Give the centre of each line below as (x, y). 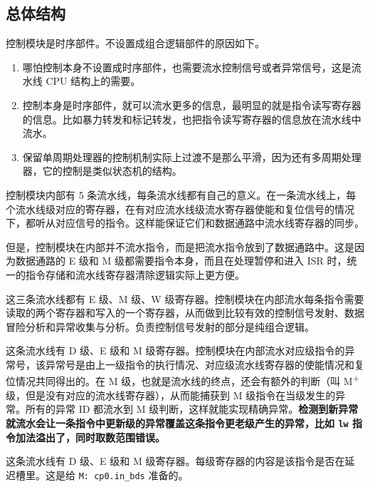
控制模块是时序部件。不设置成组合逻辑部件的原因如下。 (135, 43)
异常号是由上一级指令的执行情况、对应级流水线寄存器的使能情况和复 (205, 364)
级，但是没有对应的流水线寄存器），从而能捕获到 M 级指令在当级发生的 (171, 395)
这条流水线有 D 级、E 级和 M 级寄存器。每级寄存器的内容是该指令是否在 (175, 461)
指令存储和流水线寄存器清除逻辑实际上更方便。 (135, 274)
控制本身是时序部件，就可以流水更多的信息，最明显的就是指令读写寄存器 (192, 104)
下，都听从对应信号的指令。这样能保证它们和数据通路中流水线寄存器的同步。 (185, 223)
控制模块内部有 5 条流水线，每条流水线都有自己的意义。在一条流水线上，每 (181, 194)
